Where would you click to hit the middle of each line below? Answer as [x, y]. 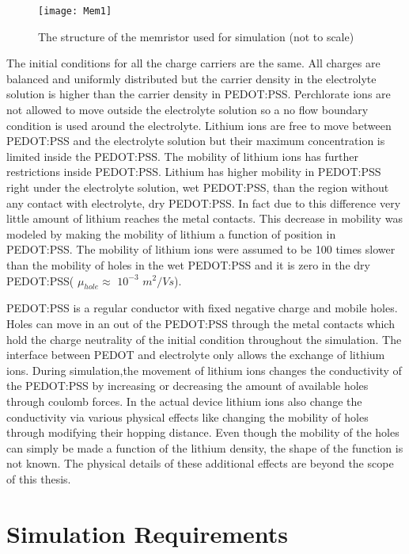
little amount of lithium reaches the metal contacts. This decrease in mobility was [204, 218]
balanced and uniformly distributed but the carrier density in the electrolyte [191, 78]
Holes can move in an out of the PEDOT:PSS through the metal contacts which [201, 323]
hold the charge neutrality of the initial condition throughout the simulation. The [204, 339]
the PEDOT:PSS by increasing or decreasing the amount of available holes [187, 386]
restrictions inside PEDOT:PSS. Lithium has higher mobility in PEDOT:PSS [194, 172]
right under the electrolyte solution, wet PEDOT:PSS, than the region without [198, 187]
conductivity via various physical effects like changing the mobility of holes [187, 416]
